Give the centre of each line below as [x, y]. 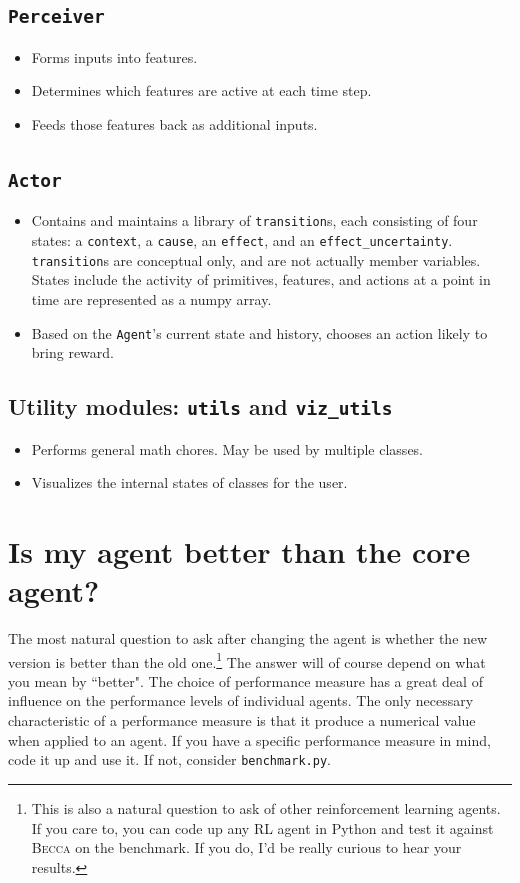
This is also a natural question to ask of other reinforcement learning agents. [266, 807]
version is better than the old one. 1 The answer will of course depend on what [247, 660]
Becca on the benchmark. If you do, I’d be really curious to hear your [246, 847]
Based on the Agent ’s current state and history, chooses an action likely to [259, 332]
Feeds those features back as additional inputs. [174, 123]
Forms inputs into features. [114, 56]
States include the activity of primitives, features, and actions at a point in [261, 279]
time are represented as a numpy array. [151, 298]
